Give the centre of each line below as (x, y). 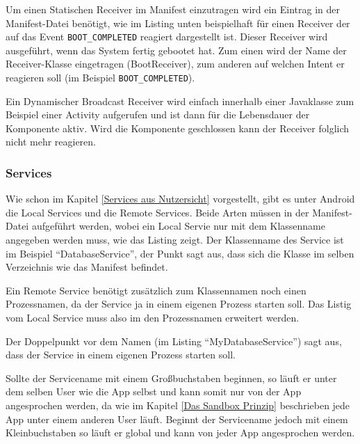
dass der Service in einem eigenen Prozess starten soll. (121, 355)
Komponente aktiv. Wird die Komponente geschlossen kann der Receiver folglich (178, 128)
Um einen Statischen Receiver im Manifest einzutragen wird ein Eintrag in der (173, 9)
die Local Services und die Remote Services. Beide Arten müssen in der (157, 212)
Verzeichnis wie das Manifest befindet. (87, 267)
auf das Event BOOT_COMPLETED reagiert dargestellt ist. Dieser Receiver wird (167, 37)
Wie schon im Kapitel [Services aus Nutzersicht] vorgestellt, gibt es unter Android (180, 199)
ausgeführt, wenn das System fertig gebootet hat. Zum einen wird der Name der (176, 50)
